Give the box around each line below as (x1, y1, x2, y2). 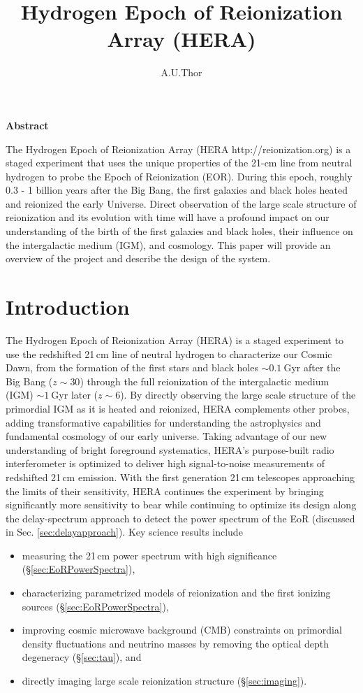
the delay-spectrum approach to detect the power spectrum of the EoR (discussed (6, 510, 355, 525)
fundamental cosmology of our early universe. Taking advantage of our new (6, 429, 327, 443)
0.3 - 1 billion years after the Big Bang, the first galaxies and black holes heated (6, 183, 348, 197)
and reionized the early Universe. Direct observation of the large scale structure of (6, 196, 357, 210)
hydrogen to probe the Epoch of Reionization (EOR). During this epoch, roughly (6, 169, 353, 183)
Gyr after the (283, 360, 341, 375)
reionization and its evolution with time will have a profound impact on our (6, 210, 329, 224)
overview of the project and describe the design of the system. (6, 251, 271, 266)
